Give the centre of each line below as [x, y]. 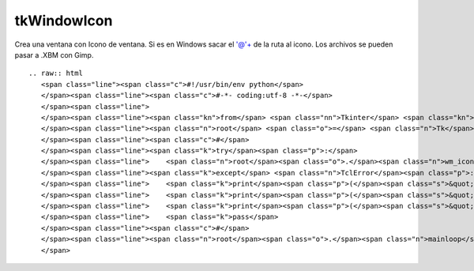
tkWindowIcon [64, 21]
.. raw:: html [56, 73]
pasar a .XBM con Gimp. [54, 55]
